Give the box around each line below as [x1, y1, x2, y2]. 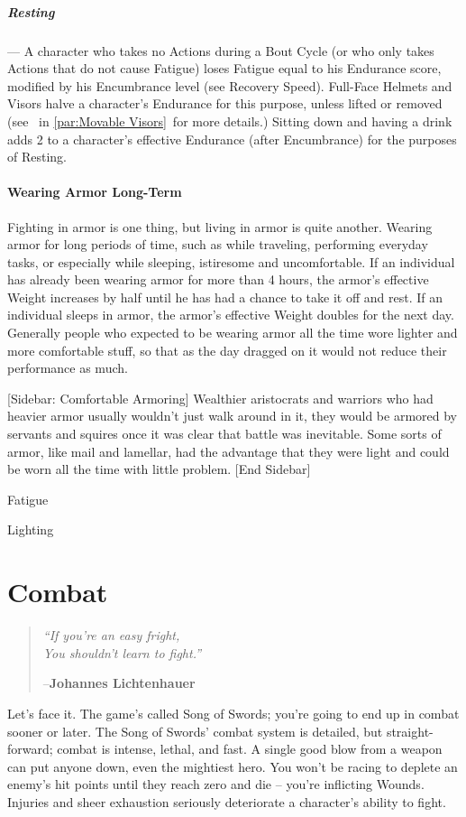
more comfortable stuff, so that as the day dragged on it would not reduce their [7, 340, 447, 359]
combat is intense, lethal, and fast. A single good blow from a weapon [57, 739, 443, 758]
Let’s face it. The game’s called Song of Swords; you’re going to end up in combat [7, 703, 460, 722]
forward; [7, 739, 53, 758]
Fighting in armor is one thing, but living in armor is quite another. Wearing [7, 217, 433, 236]
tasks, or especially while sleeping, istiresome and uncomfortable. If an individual [7, 252, 455, 271]
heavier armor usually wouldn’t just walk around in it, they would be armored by [7, 406, 457, 425]
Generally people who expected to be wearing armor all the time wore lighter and [7, 323, 458, 342]
